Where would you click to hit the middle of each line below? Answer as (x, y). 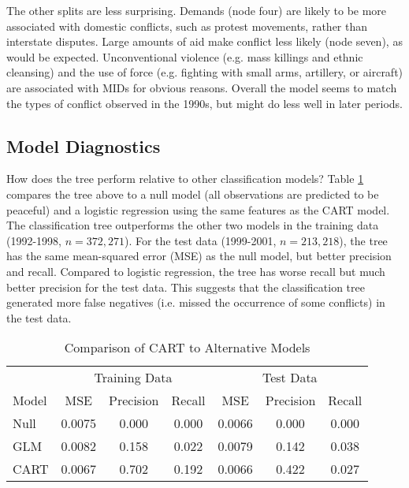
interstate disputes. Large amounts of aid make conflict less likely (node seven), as (204, 41)
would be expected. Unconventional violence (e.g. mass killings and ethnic (185, 56)
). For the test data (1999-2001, (200, 240)
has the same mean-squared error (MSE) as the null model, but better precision (199, 256)
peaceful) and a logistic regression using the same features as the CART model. (198, 209)
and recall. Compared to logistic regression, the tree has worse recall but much (196, 271)
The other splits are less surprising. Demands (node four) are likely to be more (197, 10)
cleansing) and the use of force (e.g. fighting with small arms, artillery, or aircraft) (205, 72)
